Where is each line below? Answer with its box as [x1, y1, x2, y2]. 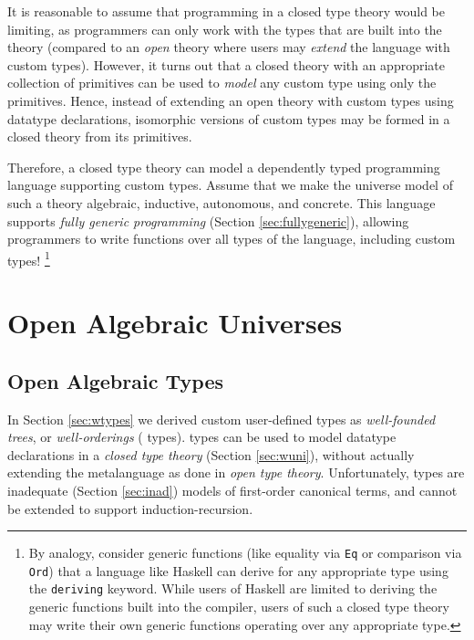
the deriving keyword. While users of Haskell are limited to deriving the [28, 579, 438, 598]
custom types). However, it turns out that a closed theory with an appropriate [7, 55, 446, 74]
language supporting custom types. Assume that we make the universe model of [7, 175, 453, 194]
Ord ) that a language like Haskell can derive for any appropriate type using [28, 561, 448, 580]
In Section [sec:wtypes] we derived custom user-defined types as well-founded [7, 409, 436, 428]
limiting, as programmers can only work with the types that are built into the [7, 19, 442, 38]
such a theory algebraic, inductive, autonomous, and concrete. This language [7, 193, 436, 212]
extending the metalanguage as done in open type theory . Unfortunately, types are [7, 463, 465, 482]
